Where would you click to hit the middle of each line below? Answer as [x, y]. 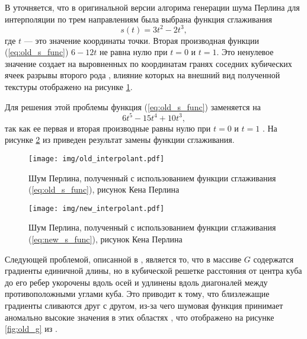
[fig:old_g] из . [31, 329]
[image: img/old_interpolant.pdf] [97, 159]
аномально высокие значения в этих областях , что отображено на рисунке [140, 317]
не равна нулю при [133, 52]
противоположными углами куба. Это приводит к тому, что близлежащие [137, 294]
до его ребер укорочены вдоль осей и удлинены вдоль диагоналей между [136, 282]
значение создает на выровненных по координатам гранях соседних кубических [148, 63]
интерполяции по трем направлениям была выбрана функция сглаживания [139, 19]
